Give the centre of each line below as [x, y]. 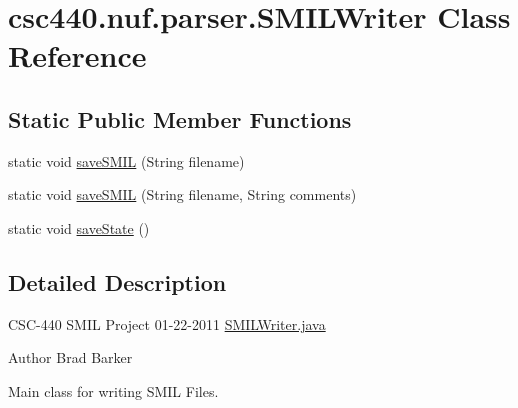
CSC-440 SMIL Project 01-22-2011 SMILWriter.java [167, 323]
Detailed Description [117, 281]
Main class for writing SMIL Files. [113, 390]
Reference [77, 55]
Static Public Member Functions [180, 118]
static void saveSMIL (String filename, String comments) [182, 194]
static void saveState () [79, 227]
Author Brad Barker [70, 357]
